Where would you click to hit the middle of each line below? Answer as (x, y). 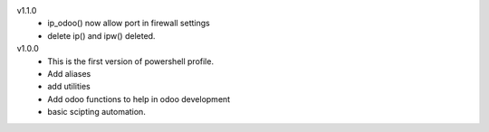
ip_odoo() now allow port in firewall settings (129, 24)
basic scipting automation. (97, 112)
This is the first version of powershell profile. (131, 61)
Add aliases (69, 73)
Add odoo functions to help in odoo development (139, 99)
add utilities (69, 87)
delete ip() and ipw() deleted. (101, 35)
